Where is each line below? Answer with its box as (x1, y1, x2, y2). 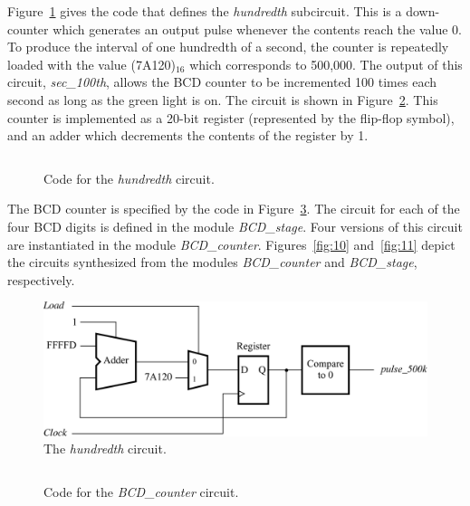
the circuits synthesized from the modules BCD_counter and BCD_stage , (7, 253, 417, 272)
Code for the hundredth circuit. (43, 168, 215, 187)
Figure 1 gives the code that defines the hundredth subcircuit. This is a (7, 2, 402, 20)
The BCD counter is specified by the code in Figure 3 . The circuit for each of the (7, 199, 460, 218)
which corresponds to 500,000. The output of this (189, 54, 463, 73)
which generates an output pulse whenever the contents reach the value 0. (53, 19, 463, 38)
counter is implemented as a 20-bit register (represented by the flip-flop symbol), (7, 108, 455, 127)
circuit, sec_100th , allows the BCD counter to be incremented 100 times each (7, 72, 436, 91)
